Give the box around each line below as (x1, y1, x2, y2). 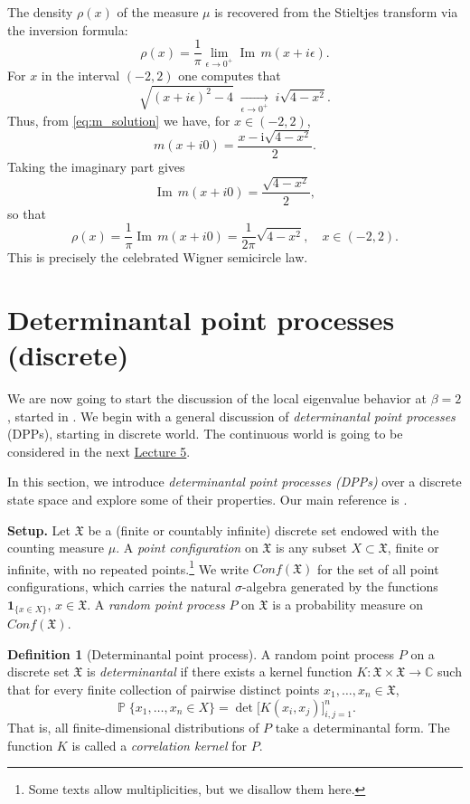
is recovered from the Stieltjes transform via (214, 3, 458, 21)
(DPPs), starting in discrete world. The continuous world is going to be (7, 424, 403, 443)
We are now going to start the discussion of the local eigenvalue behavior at (7, 389, 427, 408)
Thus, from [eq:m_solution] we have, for (7, 110, 230, 129)
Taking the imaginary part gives (7, 157, 185, 176)
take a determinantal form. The (275, 718, 450, 737)
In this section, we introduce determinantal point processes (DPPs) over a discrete (7, 472, 462, 491)
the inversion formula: (7, 20, 128, 39)
